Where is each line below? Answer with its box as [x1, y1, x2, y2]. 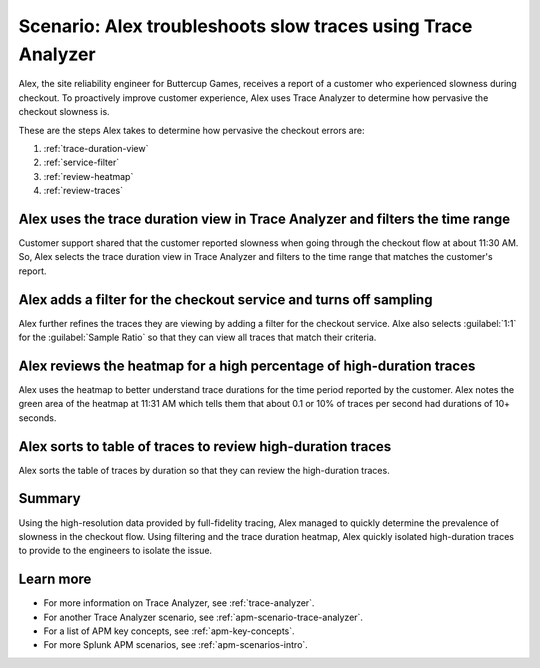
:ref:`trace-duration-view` [43, 142, 149, 154]
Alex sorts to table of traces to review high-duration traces [18, 438, 392, 455]
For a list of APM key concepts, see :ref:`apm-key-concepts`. [43, 625, 295, 637]
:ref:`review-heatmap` [43, 170, 134, 182]
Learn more [18, 571, 92, 588]
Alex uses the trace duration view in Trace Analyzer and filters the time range [18, 210, 510, 227]
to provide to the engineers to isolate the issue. [18, 545, 213, 557]
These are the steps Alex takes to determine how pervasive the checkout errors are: [18, 124, 365, 136]
